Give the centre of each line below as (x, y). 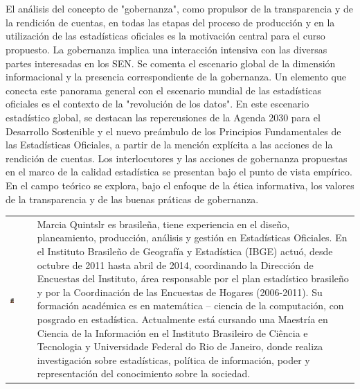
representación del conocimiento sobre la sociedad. (144, 373)
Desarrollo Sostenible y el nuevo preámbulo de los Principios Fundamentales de (173, 131)
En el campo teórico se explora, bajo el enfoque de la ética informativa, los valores (180, 185)
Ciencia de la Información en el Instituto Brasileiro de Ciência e (172, 332)
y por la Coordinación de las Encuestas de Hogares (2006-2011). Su (180, 292)
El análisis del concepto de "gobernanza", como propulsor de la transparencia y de (179, 9)
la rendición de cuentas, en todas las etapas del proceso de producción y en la (170, 22)
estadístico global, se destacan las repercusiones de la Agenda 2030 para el (163, 117)
